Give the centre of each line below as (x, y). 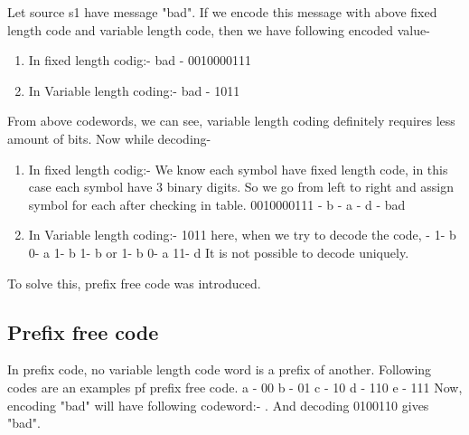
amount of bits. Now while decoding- (109, 138)
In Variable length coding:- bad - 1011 (134, 90)
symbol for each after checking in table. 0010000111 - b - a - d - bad (217, 204)
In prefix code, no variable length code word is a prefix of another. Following (220, 369)
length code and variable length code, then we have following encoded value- (219, 29)
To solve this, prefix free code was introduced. (134, 283)
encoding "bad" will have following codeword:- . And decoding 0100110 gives (218, 405)
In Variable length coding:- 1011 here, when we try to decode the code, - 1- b (242, 235)
